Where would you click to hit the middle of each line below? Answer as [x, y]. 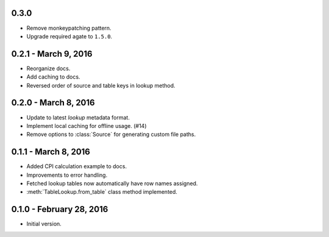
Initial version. [44, 224]
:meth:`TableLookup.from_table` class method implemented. [102, 192]
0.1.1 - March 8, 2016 [51, 152]
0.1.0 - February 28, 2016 [60, 209]
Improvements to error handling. [67, 175]
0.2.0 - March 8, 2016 [53, 103]
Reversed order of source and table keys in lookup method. [101, 85]
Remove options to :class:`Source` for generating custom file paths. [111, 135]
